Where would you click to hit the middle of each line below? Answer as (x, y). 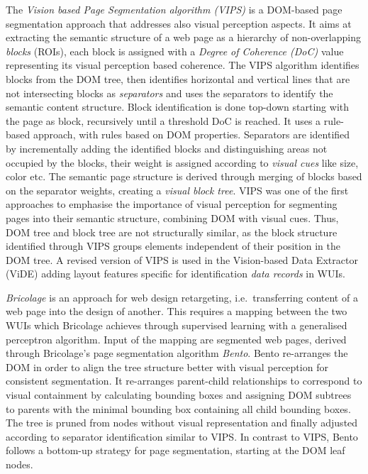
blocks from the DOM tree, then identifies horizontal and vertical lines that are (178, 78)
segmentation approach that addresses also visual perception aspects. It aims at (179, 23)
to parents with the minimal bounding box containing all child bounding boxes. (178, 408)
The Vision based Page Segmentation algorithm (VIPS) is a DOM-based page (174, 9)
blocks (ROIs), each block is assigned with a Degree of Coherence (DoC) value (175, 51)
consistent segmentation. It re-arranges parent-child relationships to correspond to (184, 381)
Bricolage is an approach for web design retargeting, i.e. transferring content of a (182, 297)
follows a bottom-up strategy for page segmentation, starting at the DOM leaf (175, 450)
